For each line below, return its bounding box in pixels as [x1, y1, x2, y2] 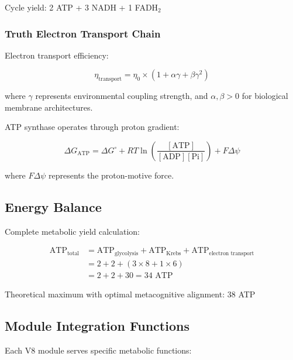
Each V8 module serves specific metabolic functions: [5, 344, 192, 356]
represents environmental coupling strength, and [35, 90, 208, 102]
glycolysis [114, 250, 139, 256]
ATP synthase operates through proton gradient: [5, 121, 180, 133]
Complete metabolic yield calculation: [5, 225, 140, 237]
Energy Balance [5, 197, 102, 215]
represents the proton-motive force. [48, 169, 174, 181]
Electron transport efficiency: [5, 49, 109, 61]
